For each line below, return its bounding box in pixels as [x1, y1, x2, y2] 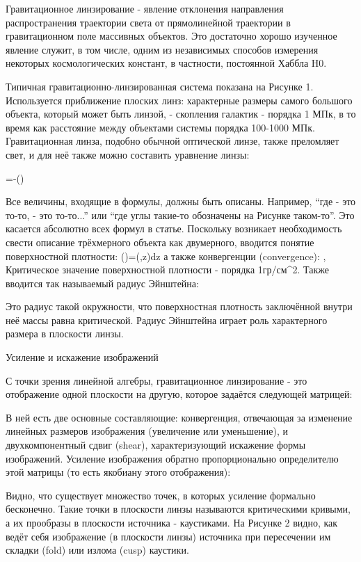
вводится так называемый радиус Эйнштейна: [6, 275, 199, 290]
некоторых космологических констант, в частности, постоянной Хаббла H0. [6, 56, 327, 70]
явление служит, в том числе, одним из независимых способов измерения [6, 42, 319, 56]
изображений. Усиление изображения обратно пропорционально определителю [6, 451, 339, 465]
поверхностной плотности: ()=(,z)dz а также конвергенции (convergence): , [6, 248, 326, 263]
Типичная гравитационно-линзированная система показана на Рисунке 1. [6, 79, 314, 93]
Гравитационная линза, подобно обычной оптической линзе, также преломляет [6, 134, 339, 148]
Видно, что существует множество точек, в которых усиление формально [6, 488, 316, 502]
